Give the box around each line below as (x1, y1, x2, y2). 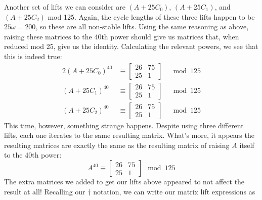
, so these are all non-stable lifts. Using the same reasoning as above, (35, 21, 249, 32)
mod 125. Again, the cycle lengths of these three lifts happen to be (48, 11, 255, 22)
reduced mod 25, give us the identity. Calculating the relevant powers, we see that (4, 41, 258, 52)
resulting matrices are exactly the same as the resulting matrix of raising (4, 139, 230, 150)
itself (239, 139, 254, 150)
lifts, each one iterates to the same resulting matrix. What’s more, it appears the (4, 130, 254, 140)
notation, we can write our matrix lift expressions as (93, 186, 255, 196)
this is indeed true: (4, 51, 62, 61)
